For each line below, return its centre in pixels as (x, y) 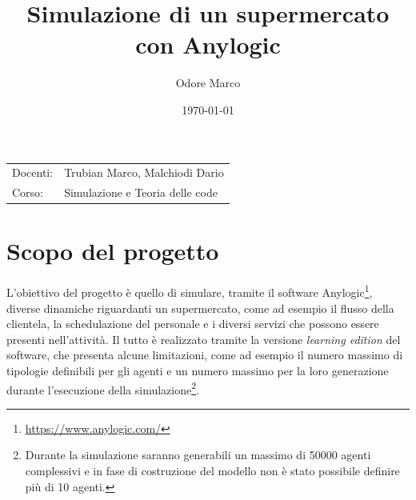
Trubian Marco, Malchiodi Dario (144, 172)
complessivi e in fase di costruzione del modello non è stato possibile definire (212, 470)
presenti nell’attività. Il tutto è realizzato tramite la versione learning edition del (204, 339)
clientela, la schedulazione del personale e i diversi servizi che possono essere (193, 324)
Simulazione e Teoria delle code (141, 192)
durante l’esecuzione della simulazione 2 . (103, 388)
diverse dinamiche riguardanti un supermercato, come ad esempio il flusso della (200, 308)
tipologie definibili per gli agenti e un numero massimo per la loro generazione (198, 370)
